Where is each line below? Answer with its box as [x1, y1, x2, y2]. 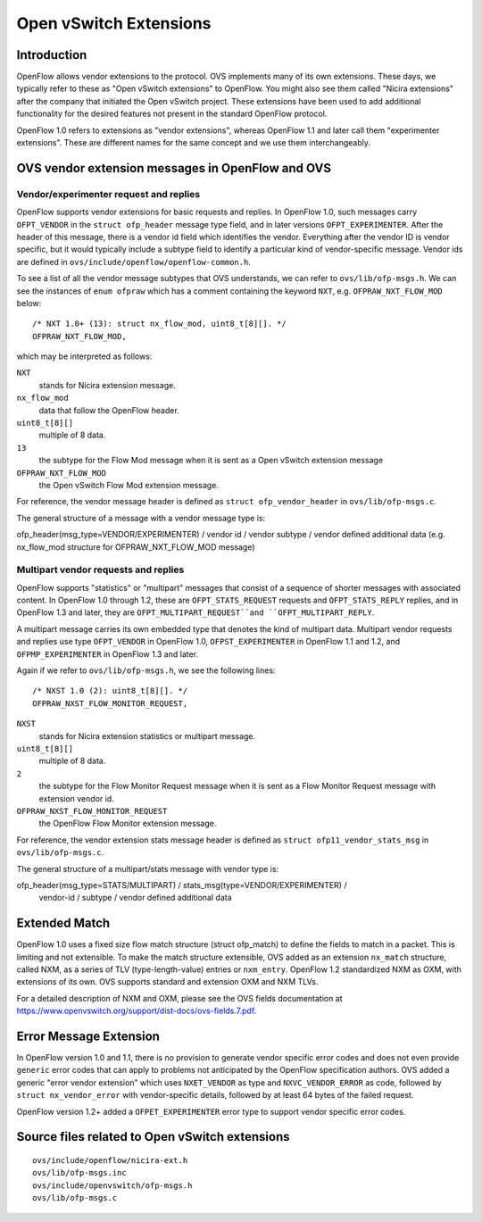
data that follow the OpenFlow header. [38, 404, 180, 415]
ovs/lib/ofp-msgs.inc [32, 1168, 127, 1178]
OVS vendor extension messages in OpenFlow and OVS [16, 161, 332, 176]
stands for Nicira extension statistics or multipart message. [38, 730, 256, 741]
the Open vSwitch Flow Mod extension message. [38, 479, 219, 490]
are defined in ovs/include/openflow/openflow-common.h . [16, 256, 252, 267]
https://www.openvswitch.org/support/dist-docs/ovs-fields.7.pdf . [16, 1005, 257, 1017]
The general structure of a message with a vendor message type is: [16, 512, 266, 523]
